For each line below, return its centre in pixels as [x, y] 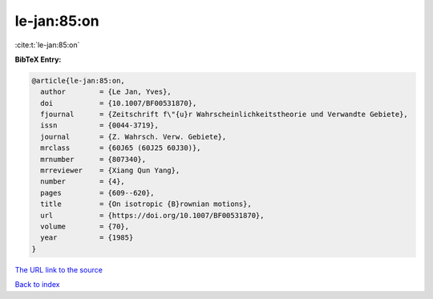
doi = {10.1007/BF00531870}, [119, 103]
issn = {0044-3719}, [100, 125]
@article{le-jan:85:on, [79, 81]
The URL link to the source [59, 269]
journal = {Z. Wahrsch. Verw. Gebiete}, [134, 137]
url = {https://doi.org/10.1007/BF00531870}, [152, 215]
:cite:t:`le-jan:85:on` [47, 45]
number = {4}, [83, 182]
